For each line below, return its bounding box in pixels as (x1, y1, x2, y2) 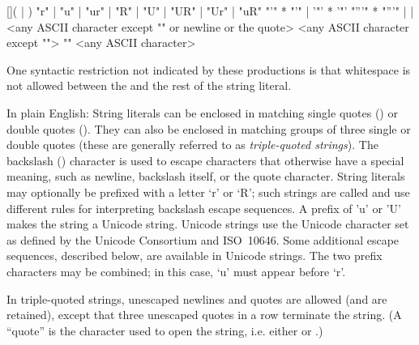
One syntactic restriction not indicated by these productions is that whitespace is (6, 61, 411, 78)
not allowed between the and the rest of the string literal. (6, 77, 292, 94)
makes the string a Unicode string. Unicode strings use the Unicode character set (6, 215, 409, 232)
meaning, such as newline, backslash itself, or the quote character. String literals (6, 168, 405, 185)
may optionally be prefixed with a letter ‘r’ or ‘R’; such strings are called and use (6, 183, 410, 200)
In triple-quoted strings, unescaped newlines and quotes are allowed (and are (6, 290, 387, 307)
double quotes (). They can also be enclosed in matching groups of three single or (6, 120, 411, 137)
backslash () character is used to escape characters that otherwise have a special (6, 151, 404, 168)
